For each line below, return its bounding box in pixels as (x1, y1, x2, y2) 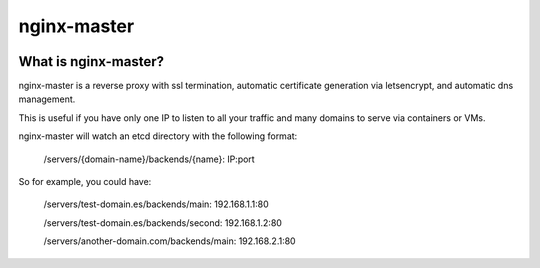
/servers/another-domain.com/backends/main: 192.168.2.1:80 (43, 235, 296, 247)
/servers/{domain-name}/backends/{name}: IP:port (43, 153, 255, 165)
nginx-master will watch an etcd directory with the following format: (18, 130, 298, 142)
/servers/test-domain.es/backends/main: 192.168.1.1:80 (43, 198, 269, 210)
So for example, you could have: (18, 176, 152, 188)
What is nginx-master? (18, 53, 165, 70)
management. (18, 93, 76, 105)
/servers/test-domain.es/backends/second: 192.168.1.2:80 (43, 216, 282, 229)
